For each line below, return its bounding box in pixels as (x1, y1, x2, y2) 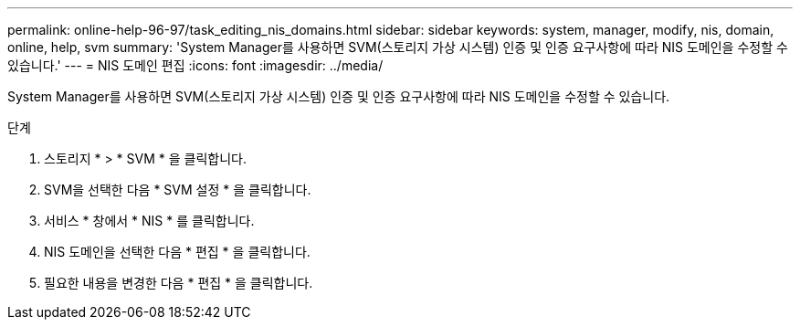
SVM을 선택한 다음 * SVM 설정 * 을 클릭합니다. (44, 182, 311, 197)
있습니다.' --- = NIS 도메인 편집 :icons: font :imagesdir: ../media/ (7, 58, 384, 73)
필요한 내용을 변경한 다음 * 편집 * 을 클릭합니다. (44, 275, 313, 290)
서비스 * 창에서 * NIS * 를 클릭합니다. (44, 213, 255, 228)
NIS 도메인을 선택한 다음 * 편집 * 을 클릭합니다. (44, 244, 311, 259)
